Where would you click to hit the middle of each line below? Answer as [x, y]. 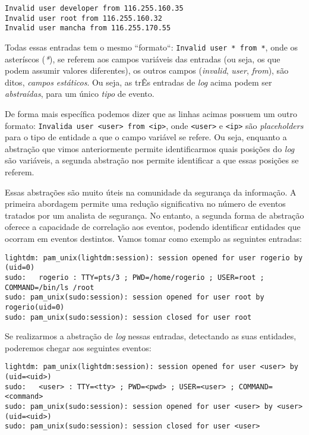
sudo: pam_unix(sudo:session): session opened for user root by [135, 297]
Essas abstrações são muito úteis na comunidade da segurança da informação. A [151, 192]
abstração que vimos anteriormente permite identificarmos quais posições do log [150, 148]
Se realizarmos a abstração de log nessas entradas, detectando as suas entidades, [151, 336]
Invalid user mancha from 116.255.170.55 [88, 28]
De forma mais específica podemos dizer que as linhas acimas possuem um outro [151, 114]
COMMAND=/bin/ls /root [50, 287]
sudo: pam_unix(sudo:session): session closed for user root [128, 317]
